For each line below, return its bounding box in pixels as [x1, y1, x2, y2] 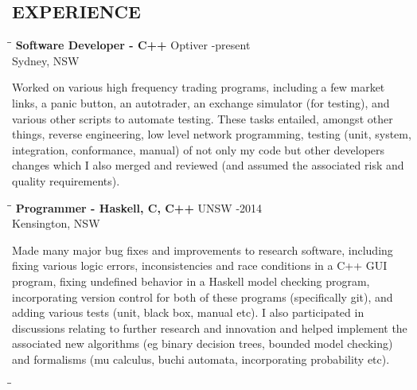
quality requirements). [12, 172, 120, 189]
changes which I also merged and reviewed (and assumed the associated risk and [12, 157, 404, 174]
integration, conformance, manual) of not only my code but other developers [12, 141, 385, 158]
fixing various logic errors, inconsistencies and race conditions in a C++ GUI [12, 257, 388, 274]
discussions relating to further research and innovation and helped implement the [12, 319, 407, 336]
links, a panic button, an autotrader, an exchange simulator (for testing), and [12, 94, 390, 111]
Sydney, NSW [12, 52, 80, 68]
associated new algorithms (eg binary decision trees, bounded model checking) [12, 335, 393, 352]
